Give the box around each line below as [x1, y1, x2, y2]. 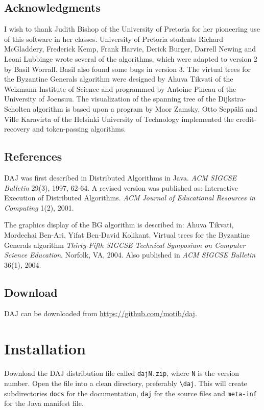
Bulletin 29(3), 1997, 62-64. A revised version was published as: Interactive [4, 182, 238, 193]
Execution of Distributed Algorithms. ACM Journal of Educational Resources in [4, 192, 255, 203]
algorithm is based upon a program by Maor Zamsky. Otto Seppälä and [33, 103, 257, 114]
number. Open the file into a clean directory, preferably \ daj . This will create [4, 377, 247, 388]
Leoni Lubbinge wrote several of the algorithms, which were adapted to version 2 [4, 53, 257, 64]
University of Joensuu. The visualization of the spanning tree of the [4, 93, 216, 104]
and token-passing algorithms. [32, 123, 126, 134]
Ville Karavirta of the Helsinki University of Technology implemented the [4, 113, 234, 124]
